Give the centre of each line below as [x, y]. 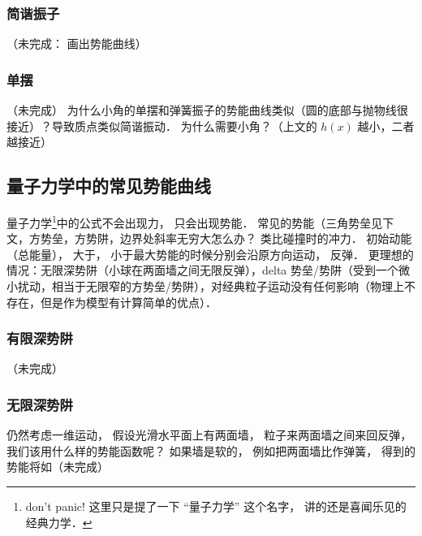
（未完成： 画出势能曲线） [77, 43]
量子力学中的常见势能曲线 [109, 186]
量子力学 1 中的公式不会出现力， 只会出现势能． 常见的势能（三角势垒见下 [200, 221]
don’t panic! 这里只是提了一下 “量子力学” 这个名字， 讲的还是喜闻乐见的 [216, 506]
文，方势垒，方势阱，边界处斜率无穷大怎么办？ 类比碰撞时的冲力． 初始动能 [209, 238]
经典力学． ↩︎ [59, 522]
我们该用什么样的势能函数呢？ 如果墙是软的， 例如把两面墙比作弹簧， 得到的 [211, 450]
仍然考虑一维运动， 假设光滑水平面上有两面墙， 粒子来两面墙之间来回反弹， [209, 435]
